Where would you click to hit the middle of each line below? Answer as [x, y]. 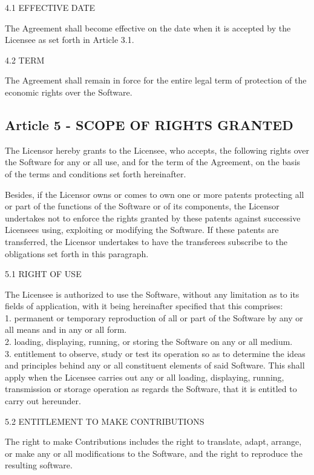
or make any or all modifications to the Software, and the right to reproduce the [154, 453]
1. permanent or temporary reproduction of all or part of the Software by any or [154, 317]
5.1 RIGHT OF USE [43, 274]
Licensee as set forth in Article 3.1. [70, 40]
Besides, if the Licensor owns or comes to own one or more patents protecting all [155, 194]
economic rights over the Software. [69, 92]
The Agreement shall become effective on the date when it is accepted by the [148, 28]
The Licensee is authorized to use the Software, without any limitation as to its [152, 294]
